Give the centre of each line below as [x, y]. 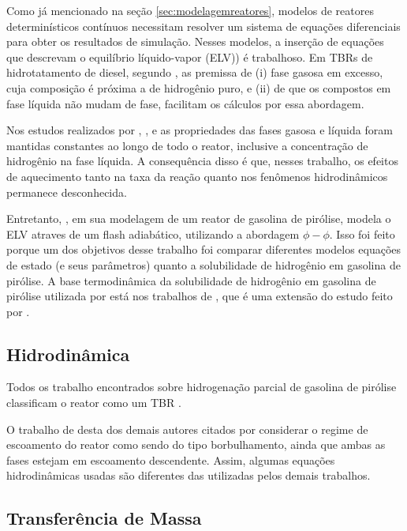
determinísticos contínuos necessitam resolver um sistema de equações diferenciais [203, 26]
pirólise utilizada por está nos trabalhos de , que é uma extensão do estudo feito [200, 296]
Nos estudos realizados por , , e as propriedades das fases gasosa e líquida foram [200, 130]
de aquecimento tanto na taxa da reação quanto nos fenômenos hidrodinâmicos [197, 176]
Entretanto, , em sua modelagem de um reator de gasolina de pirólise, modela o [199, 218]
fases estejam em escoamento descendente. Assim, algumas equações [171, 459]
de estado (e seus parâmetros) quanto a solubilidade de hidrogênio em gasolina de [203, 264]
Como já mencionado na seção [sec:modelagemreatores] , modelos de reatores [190, 10]
